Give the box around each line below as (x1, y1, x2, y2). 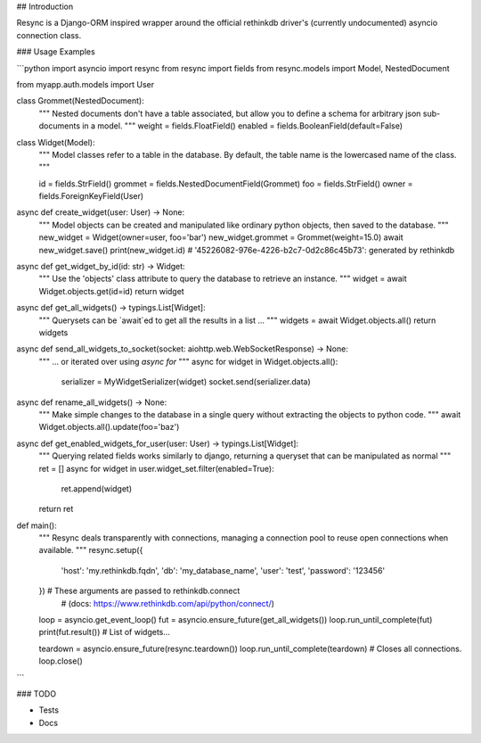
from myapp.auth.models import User (16, 78, 155, 89)
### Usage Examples (16, 46, 95, 57)
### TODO (16, 688, 57, 699)
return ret (38, 504, 74, 515)
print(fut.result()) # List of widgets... (38, 627, 171, 638)
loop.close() (38, 656, 84, 666)
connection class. (16, 29, 82, 40)
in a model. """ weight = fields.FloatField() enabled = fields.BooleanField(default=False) (81, 120, 404, 131)
